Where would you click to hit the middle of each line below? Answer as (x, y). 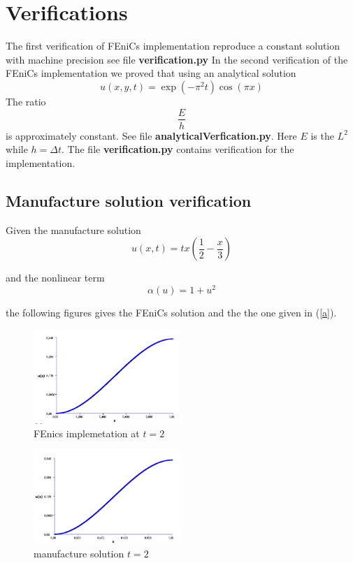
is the (322, 135)
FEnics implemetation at (87, 433)
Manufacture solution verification (129, 200)
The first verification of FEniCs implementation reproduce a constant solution (173, 46)
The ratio (26, 101)
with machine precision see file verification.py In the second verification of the (177, 59)
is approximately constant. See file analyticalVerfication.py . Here (151, 135)
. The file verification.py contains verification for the (178, 149)
